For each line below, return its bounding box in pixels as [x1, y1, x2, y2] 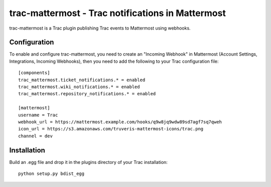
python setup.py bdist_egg [18, 171, 85, 176]
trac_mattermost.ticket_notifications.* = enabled [18, 77, 146, 83]
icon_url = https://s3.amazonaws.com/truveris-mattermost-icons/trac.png [18, 126, 204, 132]
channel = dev [18, 133, 53, 139]
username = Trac [18, 112, 58, 118]
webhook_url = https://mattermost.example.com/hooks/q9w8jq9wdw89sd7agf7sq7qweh [18, 119, 222, 125]
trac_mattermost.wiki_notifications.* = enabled [18, 84, 140, 90]
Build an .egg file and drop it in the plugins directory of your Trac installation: [9, 159, 168, 165]
